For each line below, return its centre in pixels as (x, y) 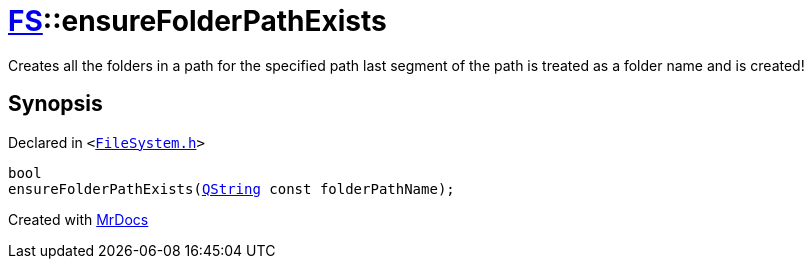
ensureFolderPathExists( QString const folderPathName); (231, 188)
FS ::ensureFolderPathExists (197, 21)
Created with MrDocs (78, 219)
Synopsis (55, 104)
